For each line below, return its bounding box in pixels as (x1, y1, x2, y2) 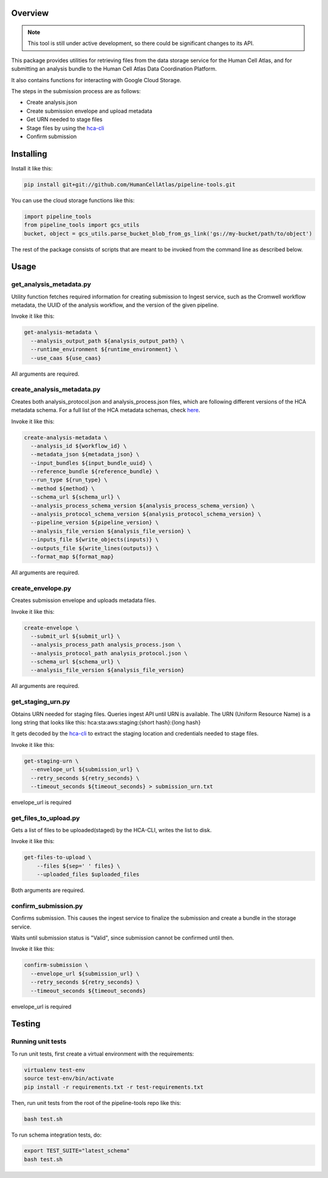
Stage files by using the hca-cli (26, 124, 104, 131)
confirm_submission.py (11, 902, 83, 910)
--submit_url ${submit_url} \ (30, 633, 121, 639)
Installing (11, 149, 48, 159)
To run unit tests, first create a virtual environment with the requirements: (11, 1050, 194, 1057)
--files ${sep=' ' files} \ (36, 862, 121, 869)
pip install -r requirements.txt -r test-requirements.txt (24, 1084, 203, 1090)
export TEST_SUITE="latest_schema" (24, 1148, 130, 1154)
